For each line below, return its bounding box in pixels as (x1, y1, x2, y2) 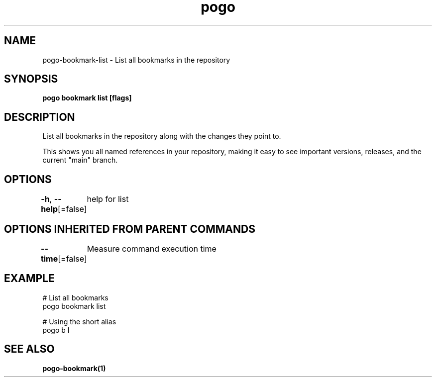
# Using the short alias (42, 317, 116, 326)
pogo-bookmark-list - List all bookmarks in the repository (42, 55, 230, 64)
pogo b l (42, 325, 70, 334)
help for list (87, 194, 129, 204)
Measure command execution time (87, 243, 217, 254)
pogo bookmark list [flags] (42, 94, 132, 102)
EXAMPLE (4, 272, 55, 285)
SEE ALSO (4, 343, 55, 356)
